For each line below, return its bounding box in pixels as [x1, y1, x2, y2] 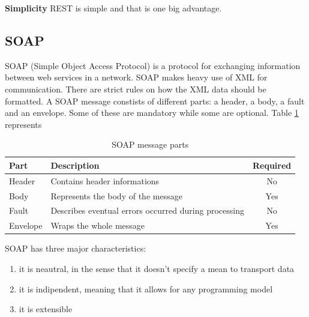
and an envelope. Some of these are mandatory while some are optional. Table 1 [5, 106, 299, 119]
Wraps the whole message [50, 219, 145, 232]
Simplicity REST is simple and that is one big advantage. [5, 2, 222, 14]
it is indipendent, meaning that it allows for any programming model [19, 282, 273, 295]
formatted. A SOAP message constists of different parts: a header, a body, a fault [5, 94, 305, 107]
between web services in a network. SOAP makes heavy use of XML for [5, 71, 268, 83]
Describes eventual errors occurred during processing [50, 204, 244, 217]
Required [252, 158, 292, 171]
